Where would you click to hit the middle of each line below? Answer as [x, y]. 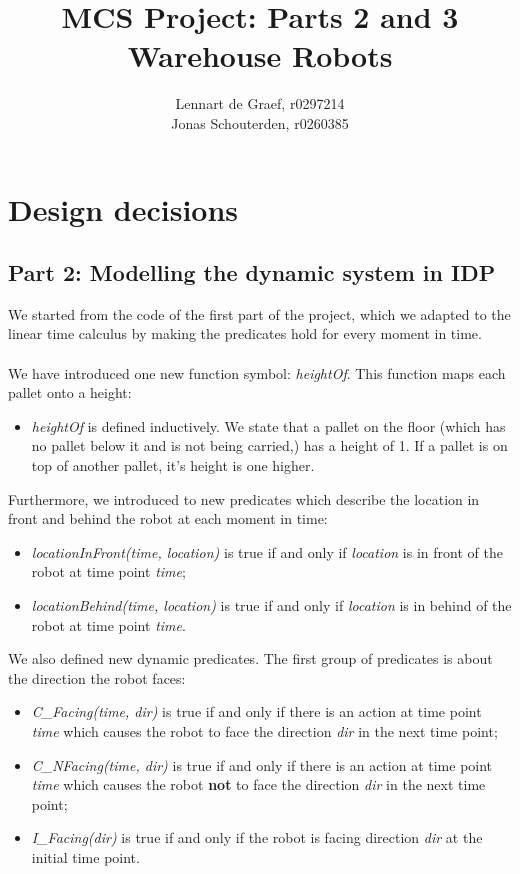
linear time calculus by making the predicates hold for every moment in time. [245, 333]
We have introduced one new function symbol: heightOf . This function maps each [257, 372]
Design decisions [123, 208]
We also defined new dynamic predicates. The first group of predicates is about [250, 658]
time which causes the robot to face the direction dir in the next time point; [264, 730]
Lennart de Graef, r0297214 [260, 103]
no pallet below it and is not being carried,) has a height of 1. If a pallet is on [269, 445]
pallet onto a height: [70, 392]
